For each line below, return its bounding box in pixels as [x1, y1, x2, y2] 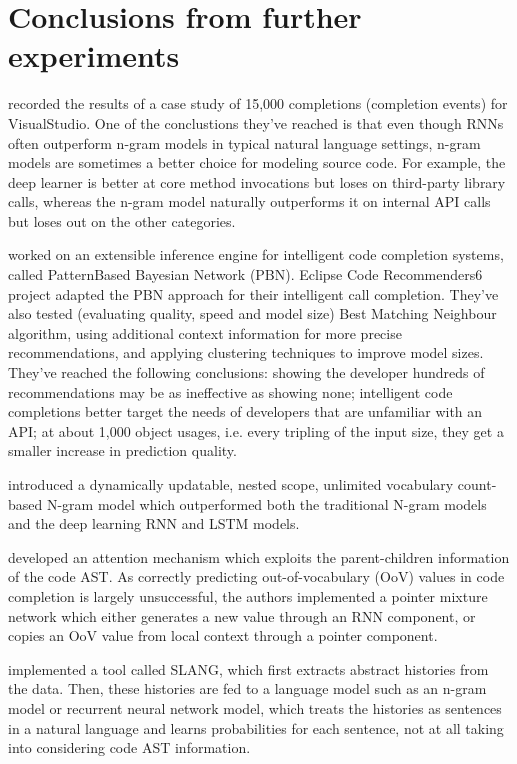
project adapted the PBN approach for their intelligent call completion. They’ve [8, 283, 499, 304]
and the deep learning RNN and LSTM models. [8, 513, 300, 534]
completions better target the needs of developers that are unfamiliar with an [8, 401, 483, 422]
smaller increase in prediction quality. [8, 440, 237, 461]
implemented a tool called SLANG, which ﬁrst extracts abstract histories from [8, 658, 489, 679]
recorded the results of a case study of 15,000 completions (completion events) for [8, 93, 508, 114]
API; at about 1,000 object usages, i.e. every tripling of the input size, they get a [8, 420, 504, 441]
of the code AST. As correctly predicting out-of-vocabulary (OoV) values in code [8, 566, 505, 587]
